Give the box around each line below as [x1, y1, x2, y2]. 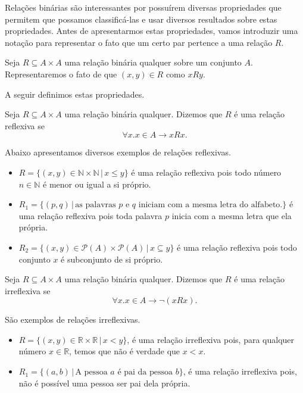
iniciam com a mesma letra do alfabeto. [138, 201, 283, 210]
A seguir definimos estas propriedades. [5, 88, 145, 100]
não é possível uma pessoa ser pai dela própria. [18, 376, 190, 389]
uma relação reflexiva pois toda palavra [18, 209, 163, 222]
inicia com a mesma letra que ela [171, 209, 292, 222]
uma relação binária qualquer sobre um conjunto [64, 56, 242, 68]
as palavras [75, 201, 116, 210]
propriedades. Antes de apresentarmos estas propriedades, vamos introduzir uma [5, 24, 298, 37]
